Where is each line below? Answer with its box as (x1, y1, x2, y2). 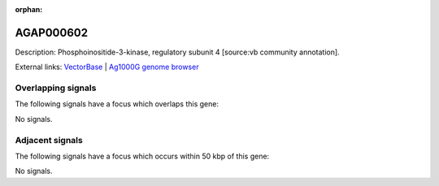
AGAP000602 (15, 25, 89, 40)
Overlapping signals (15, 82, 97, 93)
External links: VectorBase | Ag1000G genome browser (15, 62, 199, 72)
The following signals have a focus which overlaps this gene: (15, 99, 219, 109)
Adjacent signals (15, 134, 83, 145)
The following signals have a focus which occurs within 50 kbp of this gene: (15, 151, 270, 161)
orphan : (15, 5, 43, 14)
